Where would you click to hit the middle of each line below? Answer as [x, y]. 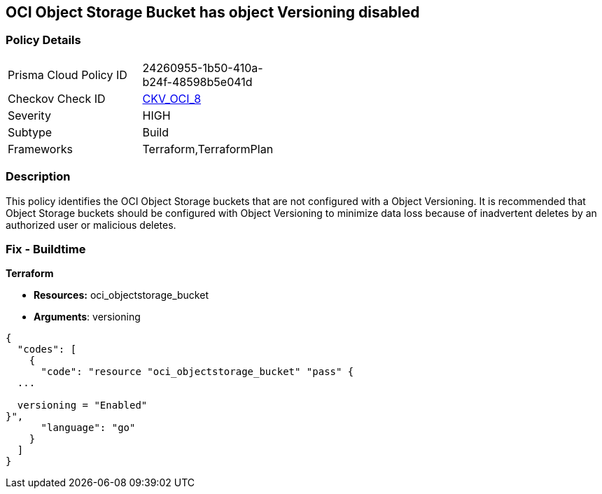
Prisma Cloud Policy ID [68, 75]
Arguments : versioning [87, 317]
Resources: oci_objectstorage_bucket [121, 295]
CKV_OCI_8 [172, 98]
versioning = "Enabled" [82, 405]
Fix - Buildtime [46, 249]
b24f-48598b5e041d [197, 82]
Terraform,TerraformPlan [208, 149]
